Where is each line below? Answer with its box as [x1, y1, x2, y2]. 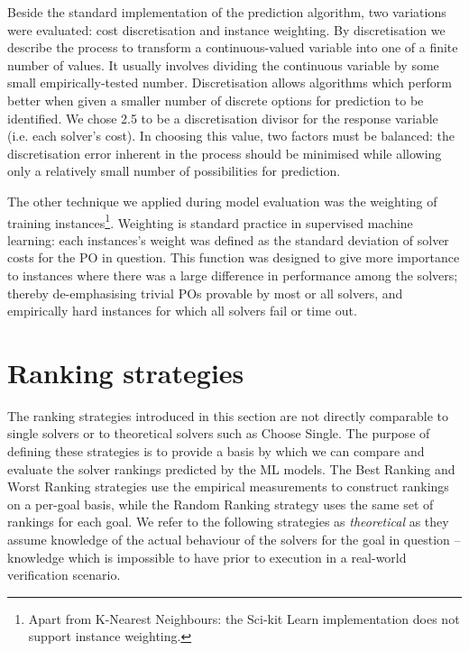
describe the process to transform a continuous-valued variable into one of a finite [7, 38, 458, 57]
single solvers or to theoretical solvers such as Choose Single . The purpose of [7, 424, 430, 443]
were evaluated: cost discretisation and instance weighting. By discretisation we [7, 20, 446, 39]
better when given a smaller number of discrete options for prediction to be [7, 90, 424, 109]
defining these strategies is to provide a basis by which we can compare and [7, 442, 425, 461]
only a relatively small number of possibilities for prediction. [7, 161, 341, 180]
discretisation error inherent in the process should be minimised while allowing [7, 143, 442, 162]
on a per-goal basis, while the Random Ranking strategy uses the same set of [7, 494, 434, 513]
